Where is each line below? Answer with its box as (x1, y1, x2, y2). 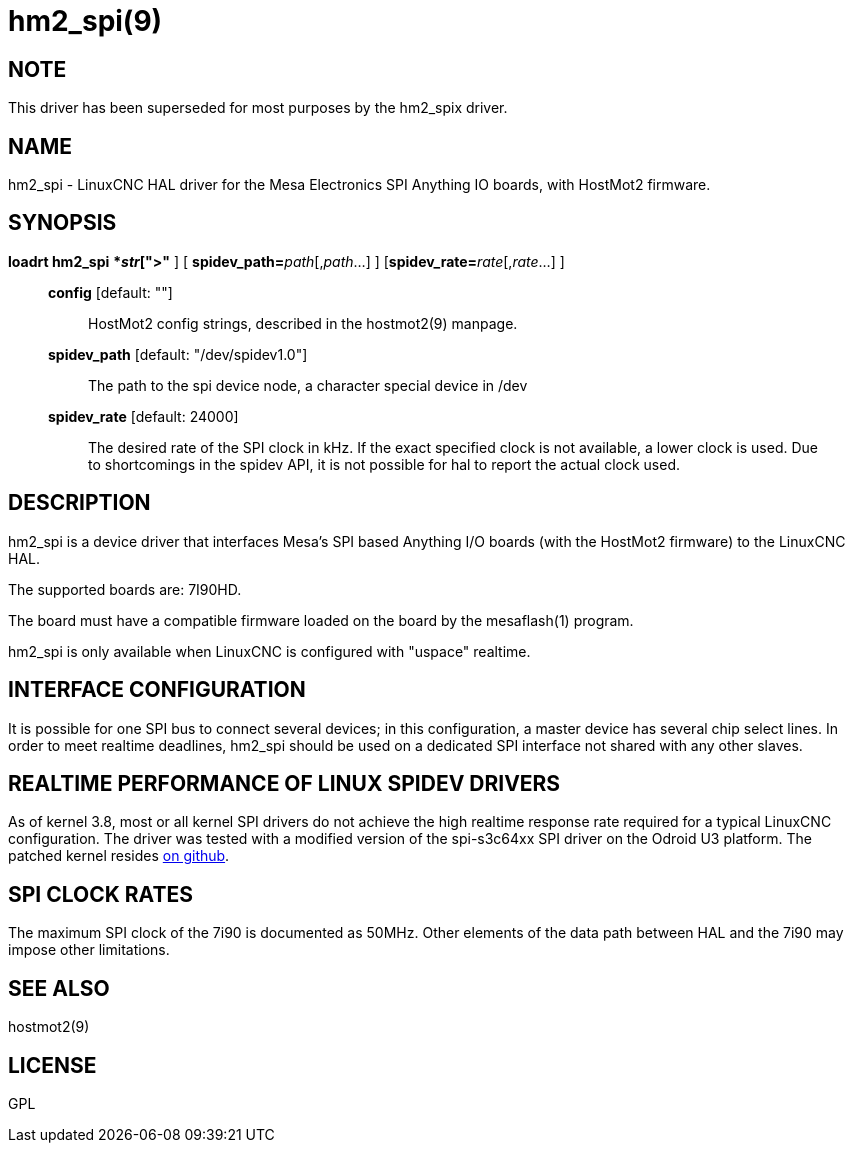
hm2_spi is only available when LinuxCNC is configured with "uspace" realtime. (8, 642, 531, 660)
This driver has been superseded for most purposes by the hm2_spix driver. (8, 99, 508, 117)
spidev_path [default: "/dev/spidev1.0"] (48, 345, 308, 363)
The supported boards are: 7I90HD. (8, 580, 242, 598)
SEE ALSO (8, 975, 110, 1001)
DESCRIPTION (8, 490, 151, 516)
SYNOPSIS (8, 210, 117, 236)
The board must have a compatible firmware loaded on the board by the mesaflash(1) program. (8, 611, 634, 629)
